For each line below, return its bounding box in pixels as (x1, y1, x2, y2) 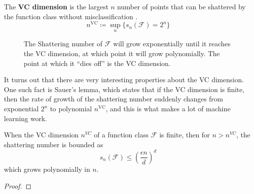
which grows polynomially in (4, 163, 90, 174)
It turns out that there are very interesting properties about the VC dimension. (4, 74, 244, 85)
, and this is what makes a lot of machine (106, 103, 231, 114)
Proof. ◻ (4, 180, 32, 191)
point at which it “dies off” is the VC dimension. (24, 58, 171, 68)
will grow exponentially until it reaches (113, 38, 231, 49)
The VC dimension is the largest (4, 1, 109, 11)
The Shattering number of (24, 38, 103, 49)
